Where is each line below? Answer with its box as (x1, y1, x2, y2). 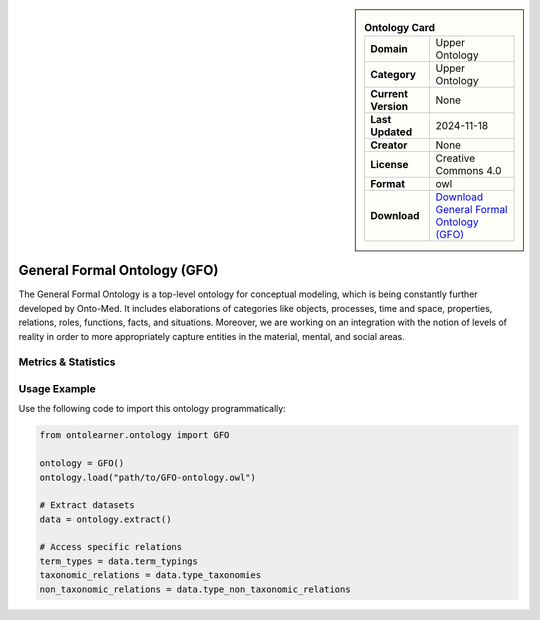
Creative (435, 151, 476, 165)
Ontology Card (364, 21, 435, 35)
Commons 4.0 (435, 164, 502, 178)
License (370, 158, 409, 172)
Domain (370, 42, 409, 56)
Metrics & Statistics (18, 355, 116, 369)
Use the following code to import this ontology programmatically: (18, 403, 287, 415)
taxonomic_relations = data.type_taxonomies (39, 570, 262, 581)
